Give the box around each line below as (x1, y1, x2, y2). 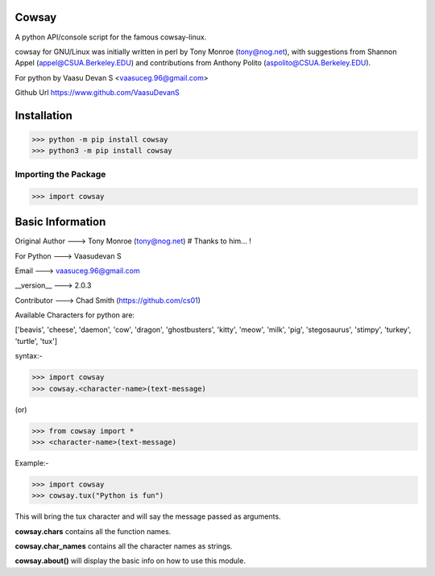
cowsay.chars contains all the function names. (14, 526, 172, 536)
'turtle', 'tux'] (14, 336, 58, 346)
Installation (14, 109, 72, 122)
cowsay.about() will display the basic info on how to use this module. (14, 556, 246, 566)
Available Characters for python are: (14, 310, 135, 320)
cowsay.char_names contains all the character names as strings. (14, 541, 233, 551)
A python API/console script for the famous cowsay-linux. (14, 32, 207, 42)
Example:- (14, 458, 49, 467)
